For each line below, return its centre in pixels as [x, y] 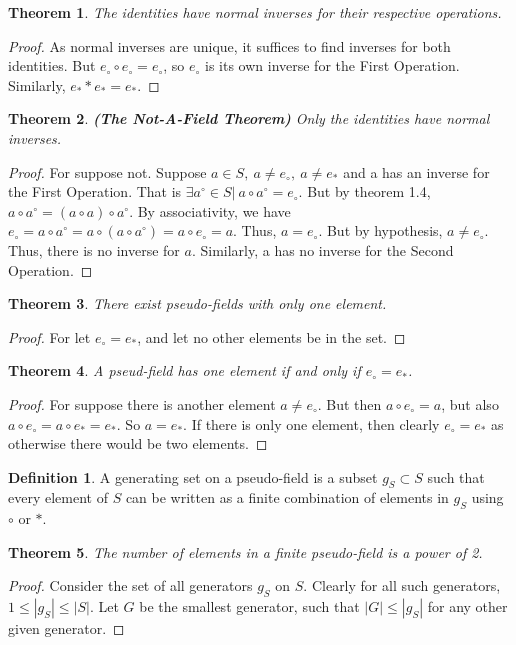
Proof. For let [49, 336]
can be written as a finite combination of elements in [287, 497]
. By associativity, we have [210, 210]
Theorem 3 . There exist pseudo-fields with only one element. [197, 303]
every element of [58, 497]
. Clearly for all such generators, [402, 585]
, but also [470, 403]
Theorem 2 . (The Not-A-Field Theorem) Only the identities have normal [249, 118]
